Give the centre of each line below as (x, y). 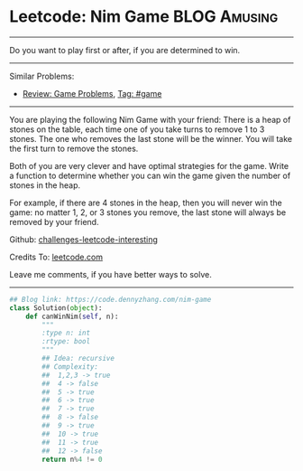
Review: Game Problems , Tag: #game (92, 93)
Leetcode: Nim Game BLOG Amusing (144, 17)
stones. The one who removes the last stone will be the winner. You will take (151, 138)
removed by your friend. (54, 221)
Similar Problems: (42, 76)
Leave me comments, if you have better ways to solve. (110, 274)
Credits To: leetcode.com (56, 257)
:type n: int (66, 333)
